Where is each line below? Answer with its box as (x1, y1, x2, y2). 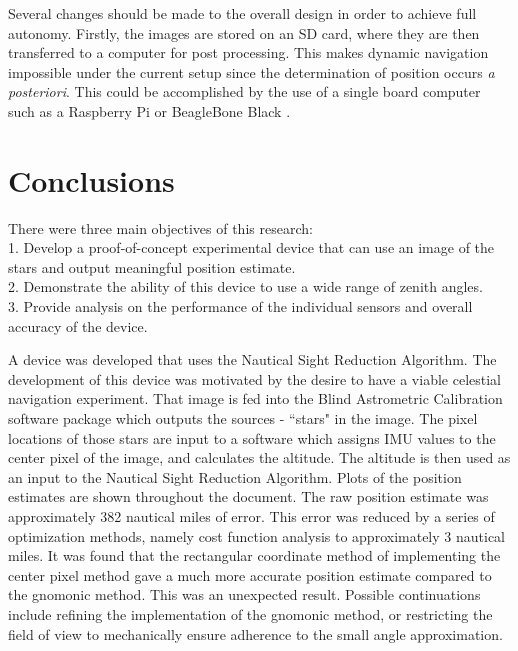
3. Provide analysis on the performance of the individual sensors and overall (8, 296, 473, 317)
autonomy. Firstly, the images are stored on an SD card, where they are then (8, 22, 480, 43)
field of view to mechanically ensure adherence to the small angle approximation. (8, 623, 503, 644)
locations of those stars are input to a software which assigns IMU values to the (8, 427, 496, 448)
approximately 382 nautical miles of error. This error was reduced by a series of (8, 506, 495, 526)
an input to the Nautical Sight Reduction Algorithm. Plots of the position (8, 466, 462, 487)
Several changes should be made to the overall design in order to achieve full (8, 3, 477, 23)
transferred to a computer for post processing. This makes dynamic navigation (8, 42, 489, 63)
